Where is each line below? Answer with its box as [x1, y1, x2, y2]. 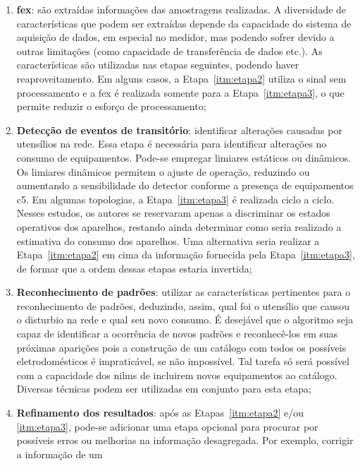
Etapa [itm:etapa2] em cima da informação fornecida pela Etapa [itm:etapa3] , [16, 247, 355, 262]
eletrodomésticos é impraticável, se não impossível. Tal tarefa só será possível [16, 354, 349, 369]
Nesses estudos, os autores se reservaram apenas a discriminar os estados [16, 205, 330, 220]
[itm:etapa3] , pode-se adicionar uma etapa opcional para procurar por [16, 419, 318, 434]
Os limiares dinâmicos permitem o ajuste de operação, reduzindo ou [16, 164, 310, 179]
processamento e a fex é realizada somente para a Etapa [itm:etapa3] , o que [16, 85, 345, 100]
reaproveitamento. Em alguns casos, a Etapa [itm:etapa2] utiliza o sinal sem [16, 71, 347, 85]
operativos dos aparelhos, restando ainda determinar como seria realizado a [16, 219, 342, 234]
